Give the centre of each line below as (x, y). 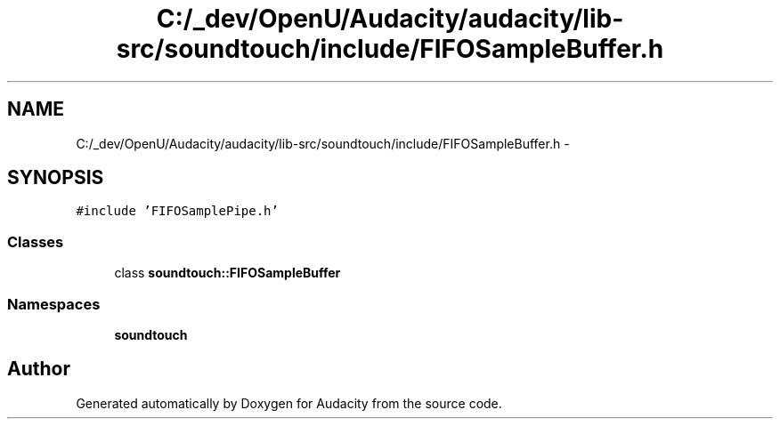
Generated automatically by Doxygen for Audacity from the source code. (289, 403)
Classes (36, 241)
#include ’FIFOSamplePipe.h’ (177, 211)
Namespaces (54, 304)
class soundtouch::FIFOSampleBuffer (227, 273)
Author (39, 369)
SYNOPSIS (56, 178)
